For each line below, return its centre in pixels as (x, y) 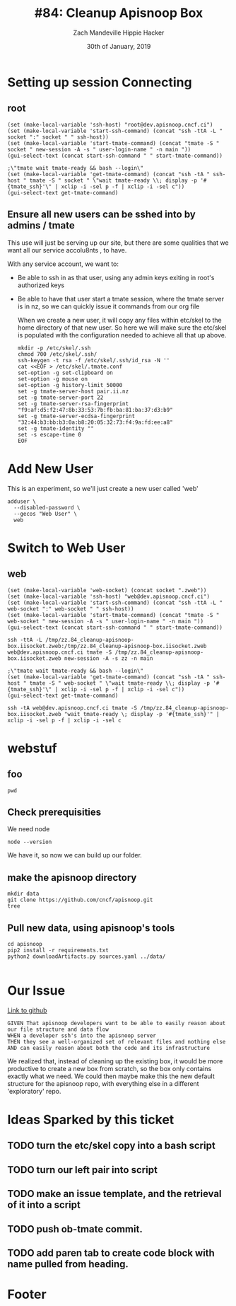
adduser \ (22, 501)
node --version (30, 842)
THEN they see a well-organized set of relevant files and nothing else (117, 1041)
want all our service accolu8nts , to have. (67, 250)
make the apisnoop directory (72, 878)
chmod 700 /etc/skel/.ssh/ (57, 354)
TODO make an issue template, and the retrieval (114, 1194)
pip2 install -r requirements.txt (58, 950)
